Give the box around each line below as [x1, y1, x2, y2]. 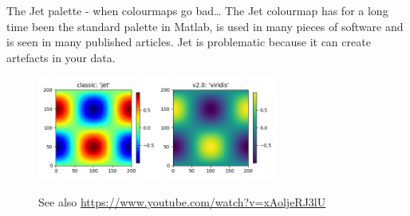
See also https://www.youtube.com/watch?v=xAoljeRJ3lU [38, 193, 326, 210]
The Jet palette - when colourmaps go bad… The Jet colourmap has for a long [6, 2, 388, 18]
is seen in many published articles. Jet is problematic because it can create [6, 33, 371, 50]
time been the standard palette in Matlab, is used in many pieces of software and [6, 18, 404, 34]
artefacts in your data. [6, 49, 116, 65]
